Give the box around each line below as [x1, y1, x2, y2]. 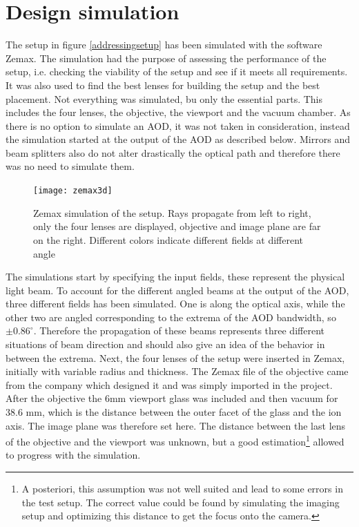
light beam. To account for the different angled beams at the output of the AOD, [6, 282, 349, 297]
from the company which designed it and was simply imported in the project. [6, 377, 333, 392]
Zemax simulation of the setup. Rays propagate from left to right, [33, 205, 311, 220]
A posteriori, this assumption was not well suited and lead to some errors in [21, 481, 343, 496]
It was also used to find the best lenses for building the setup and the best [6, 77, 320, 92]
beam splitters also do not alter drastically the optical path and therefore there [6, 145, 340, 160]
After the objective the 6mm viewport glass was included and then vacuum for [6, 391, 338, 405]
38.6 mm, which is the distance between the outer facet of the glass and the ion [6, 405, 342, 419]
